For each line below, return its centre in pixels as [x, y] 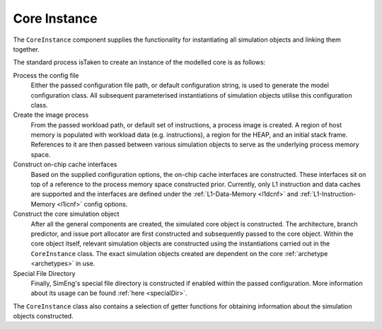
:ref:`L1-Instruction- [328, 194]
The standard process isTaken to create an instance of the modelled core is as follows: [139, 62]
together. [27, 49]
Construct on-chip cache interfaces [65, 164]
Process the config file [46, 75]
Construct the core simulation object [66, 214]
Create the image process [51, 115]
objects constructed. [43, 316]
